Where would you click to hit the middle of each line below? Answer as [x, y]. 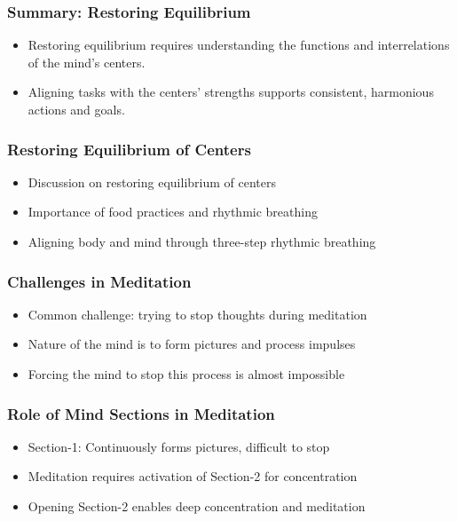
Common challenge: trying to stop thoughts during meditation [197, 314]
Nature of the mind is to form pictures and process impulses [192, 344]
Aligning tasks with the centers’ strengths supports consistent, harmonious [231, 92]
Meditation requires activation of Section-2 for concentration [193, 476]
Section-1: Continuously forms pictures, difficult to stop [179, 446]
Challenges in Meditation [99, 281]
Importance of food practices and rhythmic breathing [173, 212]
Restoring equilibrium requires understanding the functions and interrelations [239, 45]
